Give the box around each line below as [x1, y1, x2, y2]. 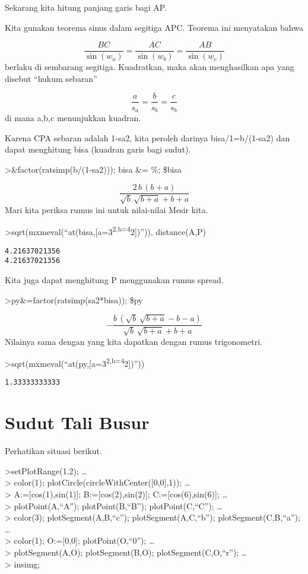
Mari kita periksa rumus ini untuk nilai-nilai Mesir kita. [5, 203, 208, 215]
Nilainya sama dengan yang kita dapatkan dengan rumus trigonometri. [5, 335, 262, 347]
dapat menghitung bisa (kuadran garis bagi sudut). [5, 143, 191, 156]
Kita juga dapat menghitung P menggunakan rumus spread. [5, 273, 224, 286]
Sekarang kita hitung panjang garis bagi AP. [5, 1, 167, 13]
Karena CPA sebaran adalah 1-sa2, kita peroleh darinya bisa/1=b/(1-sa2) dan [5, 131, 290, 144]
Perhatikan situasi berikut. [5, 445, 102, 457]
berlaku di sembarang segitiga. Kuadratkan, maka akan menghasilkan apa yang [5, 61, 294, 73]
